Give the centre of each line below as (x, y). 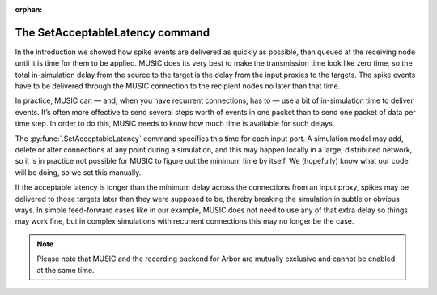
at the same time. (66, 270)
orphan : (29, 9)
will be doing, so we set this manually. (78, 172)
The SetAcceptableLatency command (112, 32)
